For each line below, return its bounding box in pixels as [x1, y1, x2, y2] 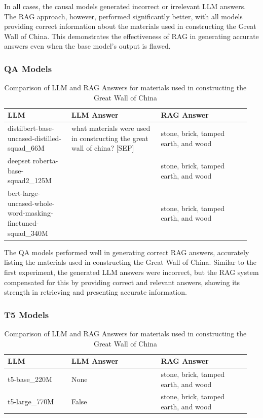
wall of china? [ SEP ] [71, 143, 134, 153]
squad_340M [8, 227, 48, 238]
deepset [8, 155, 31, 166]
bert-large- [8, 188, 41, 198]
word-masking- [8, 207, 53, 218]
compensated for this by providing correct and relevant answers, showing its [4, 276, 240, 287]
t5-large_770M [8, 396, 54, 407]
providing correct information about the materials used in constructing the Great [4, 21, 256, 31]
